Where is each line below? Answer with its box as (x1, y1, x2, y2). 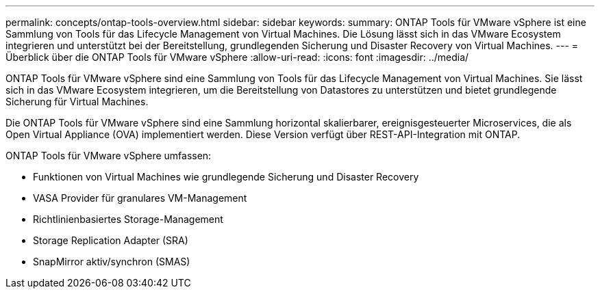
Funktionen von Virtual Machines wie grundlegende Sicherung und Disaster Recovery (33, 171, 419, 183)
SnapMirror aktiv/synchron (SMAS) (33, 256, 190, 267)
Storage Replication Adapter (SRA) (33, 235, 188, 246)
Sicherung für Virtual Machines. (5, 96, 149, 107)
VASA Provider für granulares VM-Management (33, 192, 247, 204)
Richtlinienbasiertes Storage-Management (33, 213, 223, 225)
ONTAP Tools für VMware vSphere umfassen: (5, 150, 212, 161)
